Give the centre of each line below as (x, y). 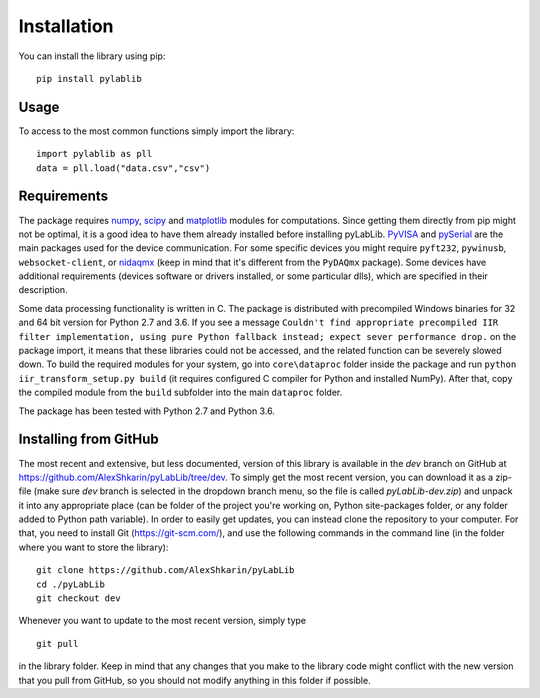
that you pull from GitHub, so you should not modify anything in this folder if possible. (194, 680)
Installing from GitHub (88, 439)
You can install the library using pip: (92, 56)
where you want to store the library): (93, 547)
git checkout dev (78, 598)
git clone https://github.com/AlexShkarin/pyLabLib (165, 570)
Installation (66, 26)
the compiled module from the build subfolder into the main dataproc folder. (180, 392)
